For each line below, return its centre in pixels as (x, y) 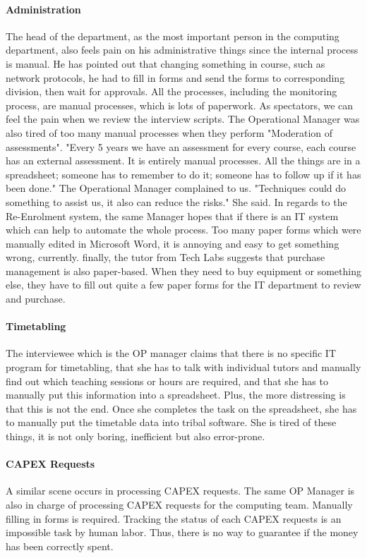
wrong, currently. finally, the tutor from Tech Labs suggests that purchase (166, 257)
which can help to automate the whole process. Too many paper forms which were (183, 230)
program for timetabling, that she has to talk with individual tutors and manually (183, 367)
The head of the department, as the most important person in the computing (173, 36)
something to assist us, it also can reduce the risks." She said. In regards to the (176, 201)
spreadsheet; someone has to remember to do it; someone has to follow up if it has (183, 174)
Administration (43, 9)
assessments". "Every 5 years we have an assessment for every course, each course (181, 146)
